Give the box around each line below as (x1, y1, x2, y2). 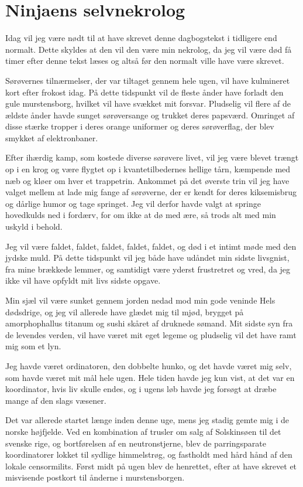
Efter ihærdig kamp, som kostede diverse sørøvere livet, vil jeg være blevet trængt (5, 151, 299, 164)
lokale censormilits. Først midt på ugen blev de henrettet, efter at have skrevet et (5, 459, 297, 472)
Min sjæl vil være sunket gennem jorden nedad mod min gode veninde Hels (5, 294, 276, 306)
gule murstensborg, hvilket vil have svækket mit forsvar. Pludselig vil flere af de (5, 97, 291, 110)
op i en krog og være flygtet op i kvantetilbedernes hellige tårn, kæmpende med (5, 163, 291, 175)
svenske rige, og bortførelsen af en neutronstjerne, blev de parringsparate (5, 437, 266, 449)
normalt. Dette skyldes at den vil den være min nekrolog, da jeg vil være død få (5, 43, 292, 55)
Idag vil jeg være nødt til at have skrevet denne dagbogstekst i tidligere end (5, 32, 277, 44)
